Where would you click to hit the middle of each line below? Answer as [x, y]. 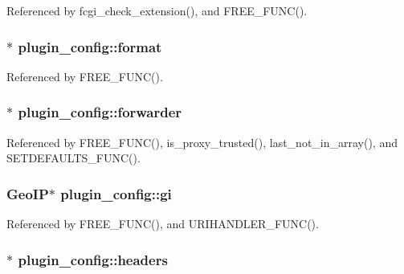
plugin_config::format [90, 46]
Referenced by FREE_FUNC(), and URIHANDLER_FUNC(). [163, 224]
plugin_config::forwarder [100, 112]
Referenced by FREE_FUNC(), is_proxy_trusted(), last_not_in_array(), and [202, 142]
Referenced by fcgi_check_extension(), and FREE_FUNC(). [157, 10]
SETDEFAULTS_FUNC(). [73, 158]
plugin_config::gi [116, 193]
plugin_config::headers [93, 259]
